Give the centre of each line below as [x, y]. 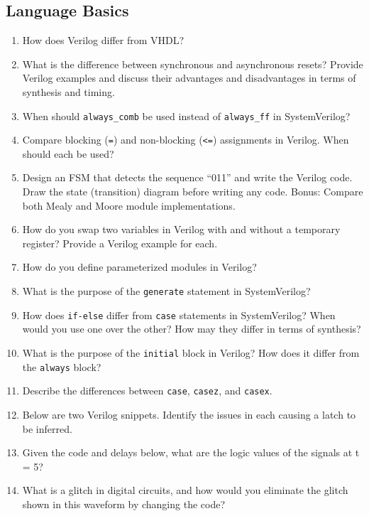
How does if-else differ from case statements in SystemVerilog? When [179, 315]
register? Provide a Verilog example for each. [120, 243]
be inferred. [47, 428]
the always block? [62, 366]
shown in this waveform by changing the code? [124, 504]
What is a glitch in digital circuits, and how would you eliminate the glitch [185, 490]
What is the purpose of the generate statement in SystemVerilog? [166, 291]
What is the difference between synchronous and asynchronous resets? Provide [193, 64]
